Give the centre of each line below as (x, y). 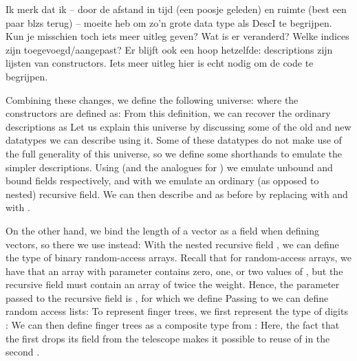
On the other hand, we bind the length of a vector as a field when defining (162, 230)
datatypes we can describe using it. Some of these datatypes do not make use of (174, 140)
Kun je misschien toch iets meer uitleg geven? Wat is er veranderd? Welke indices (177, 36)
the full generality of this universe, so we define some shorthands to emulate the (174, 153)
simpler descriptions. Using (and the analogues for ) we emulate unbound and (169, 167)
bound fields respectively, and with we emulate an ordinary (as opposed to (162, 180)
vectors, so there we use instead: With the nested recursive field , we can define (172, 244)
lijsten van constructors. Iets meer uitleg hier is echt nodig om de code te (160, 63)
